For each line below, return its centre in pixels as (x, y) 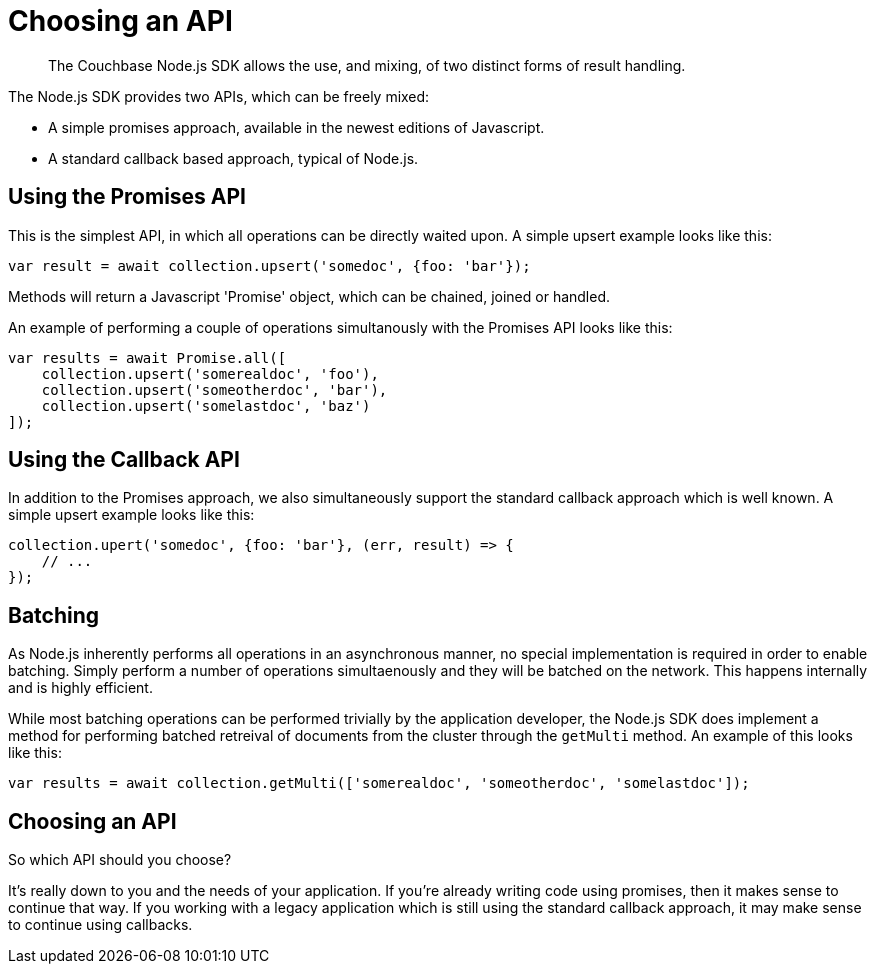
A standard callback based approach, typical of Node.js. (233, 158)
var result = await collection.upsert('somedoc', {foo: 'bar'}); (269, 265)
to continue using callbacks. (100, 925)
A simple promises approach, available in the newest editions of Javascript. (296, 127)
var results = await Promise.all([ (147, 357)
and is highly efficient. (80, 688)
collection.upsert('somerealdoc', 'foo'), (210, 373)
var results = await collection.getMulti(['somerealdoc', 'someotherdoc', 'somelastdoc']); (379, 783)
